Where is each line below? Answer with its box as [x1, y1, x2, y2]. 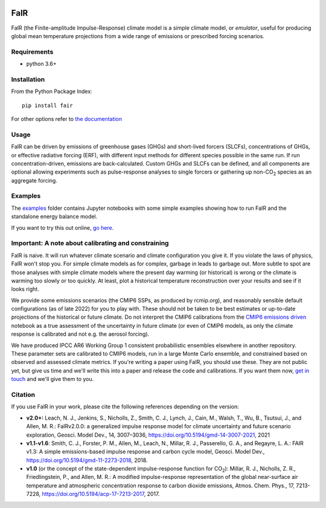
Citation [11, 390, 36, 399]
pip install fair [22, 102, 73, 109]
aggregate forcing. [11, 177, 57, 184]
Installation [11, 75, 45, 83]
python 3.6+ [26, 60, 57, 68]
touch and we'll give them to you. [11, 376, 94, 383]
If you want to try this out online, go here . [11, 224, 114, 231]
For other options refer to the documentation [11, 115, 123, 122]
